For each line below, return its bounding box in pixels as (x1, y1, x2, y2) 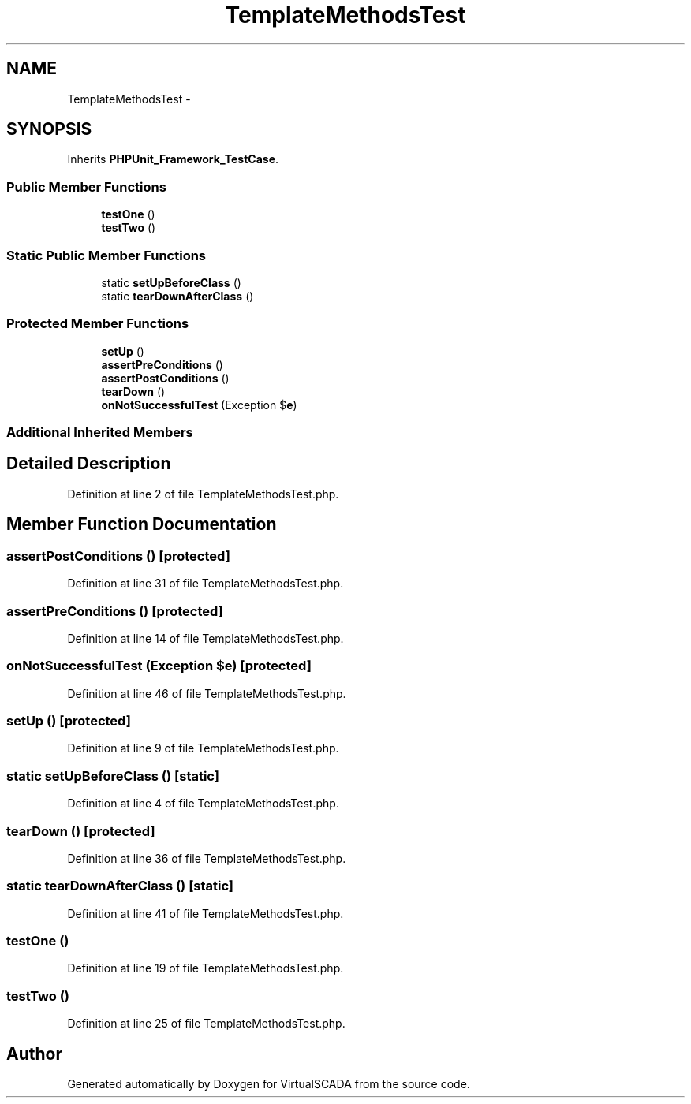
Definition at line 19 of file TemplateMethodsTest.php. (67, 961, 344, 975)
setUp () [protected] (6, 713, 131, 729)
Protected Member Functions (6, 315, 189, 332)
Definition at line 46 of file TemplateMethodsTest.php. (67, 686, 346, 700)
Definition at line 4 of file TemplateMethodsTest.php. (67, 796, 339, 811)
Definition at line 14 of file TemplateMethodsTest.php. (67, 631, 344, 645)
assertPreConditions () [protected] (6, 602, 223, 619)
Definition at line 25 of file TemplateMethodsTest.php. (67, 1016, 345, 1031)
